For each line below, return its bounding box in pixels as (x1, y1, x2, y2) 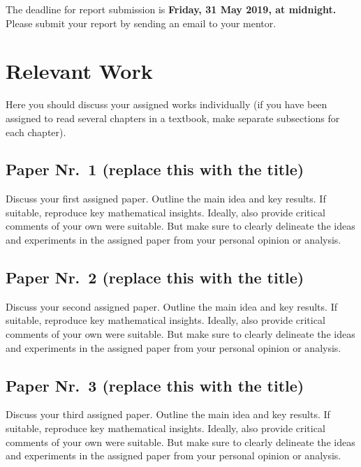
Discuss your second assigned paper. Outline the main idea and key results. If (6, 299, 337, 313)
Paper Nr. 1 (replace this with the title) (6, 158, 304, 180)
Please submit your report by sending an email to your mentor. (6, 15, 277, 30)
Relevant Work (6, 57, 153, 85)
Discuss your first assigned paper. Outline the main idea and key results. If (6, 191, 326, 206)
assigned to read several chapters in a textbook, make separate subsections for (6, 110, 340, 125)
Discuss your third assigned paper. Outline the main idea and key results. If (6, 407, 330, 422)
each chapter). (6, 124, 66, 139)
